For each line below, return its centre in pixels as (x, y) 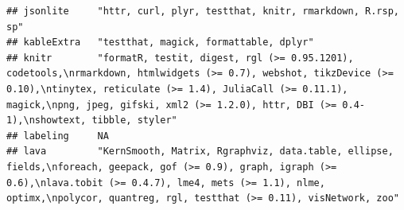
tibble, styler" (134, 121)
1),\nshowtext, (47, 121)
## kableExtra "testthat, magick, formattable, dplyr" (160, 43)
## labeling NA (58, 136)
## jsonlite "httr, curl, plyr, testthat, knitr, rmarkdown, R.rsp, (203, 11)
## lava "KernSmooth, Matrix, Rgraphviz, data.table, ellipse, (200, 152)
